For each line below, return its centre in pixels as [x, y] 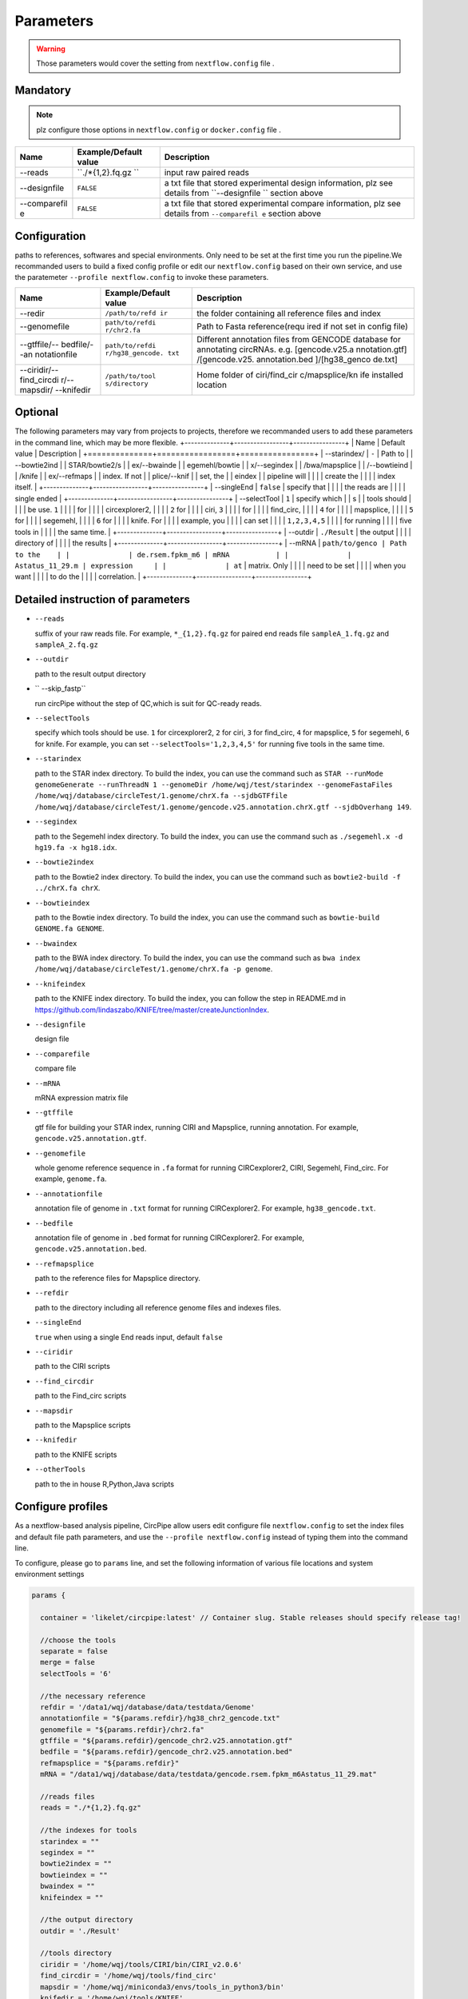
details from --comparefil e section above [242, 213]
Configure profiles [61, 1507]
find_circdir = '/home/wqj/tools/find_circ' [129, 1976]
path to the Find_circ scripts [81, 1396]
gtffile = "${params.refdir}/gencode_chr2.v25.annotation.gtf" [167, 1741]
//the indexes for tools [89, 1830]
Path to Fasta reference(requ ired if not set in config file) [303, 326]
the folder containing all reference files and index [289, 313]
